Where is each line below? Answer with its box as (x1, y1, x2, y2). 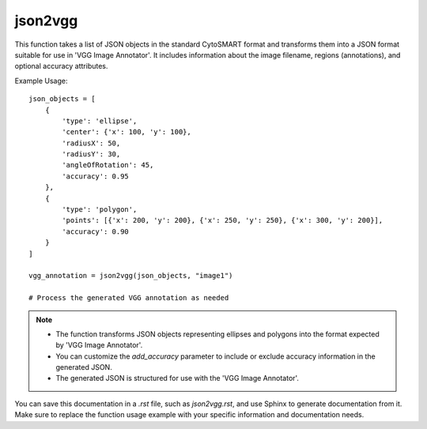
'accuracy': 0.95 (62, 171, 130, 181)
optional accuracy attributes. (14, 62, 108, 71)
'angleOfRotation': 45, (62, 160, 154, 170)
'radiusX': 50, (62, 138, 121, 148)
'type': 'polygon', (62, 205, 138, 214)
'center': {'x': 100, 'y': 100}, (62, 127, 191, 137)
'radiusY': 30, (62, 150, 121, 159)
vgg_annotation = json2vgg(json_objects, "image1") (28, 271, 233, 280)
